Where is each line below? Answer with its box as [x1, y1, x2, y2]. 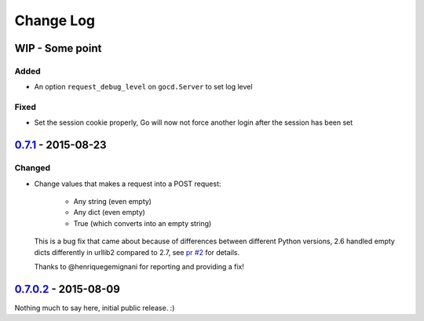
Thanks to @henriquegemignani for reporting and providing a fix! [34, 261, 245, 271]
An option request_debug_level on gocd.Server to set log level [34, 82, 253, 92]
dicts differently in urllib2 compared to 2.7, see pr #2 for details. [34, 247, 239, 257]
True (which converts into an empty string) [73, 218, 212, 228]
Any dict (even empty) [73, 208, 145, 217]
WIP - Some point [14, 42, 102, 55]
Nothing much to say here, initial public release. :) [14, 303, 175, 312]
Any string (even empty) [73, 197, 152, 206]
